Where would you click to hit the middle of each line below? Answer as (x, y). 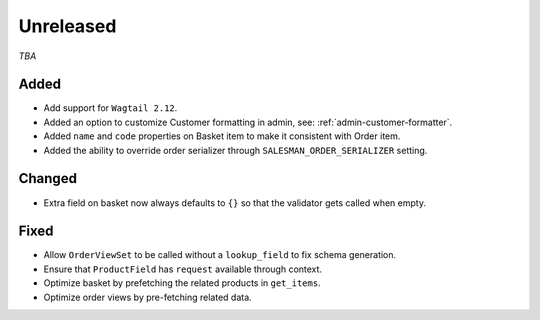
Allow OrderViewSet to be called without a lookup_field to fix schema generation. (220, 255)
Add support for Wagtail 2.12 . (110, 108)
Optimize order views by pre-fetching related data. (147, 297)
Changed (47, 178)
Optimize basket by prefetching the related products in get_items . (182, 283)
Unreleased (67, 26)
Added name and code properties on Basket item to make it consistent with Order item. (222, 136)
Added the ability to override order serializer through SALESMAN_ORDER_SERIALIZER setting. (235, 150)
